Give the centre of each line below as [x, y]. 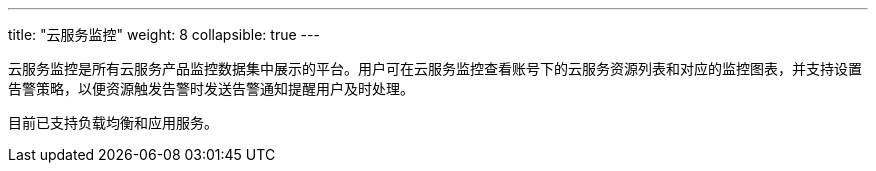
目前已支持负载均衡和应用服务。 [113, 122]
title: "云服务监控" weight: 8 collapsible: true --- [164, 34]
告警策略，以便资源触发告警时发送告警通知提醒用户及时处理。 [211, 88]
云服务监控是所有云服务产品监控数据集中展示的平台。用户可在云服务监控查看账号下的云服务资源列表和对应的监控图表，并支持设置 [435, 68]
